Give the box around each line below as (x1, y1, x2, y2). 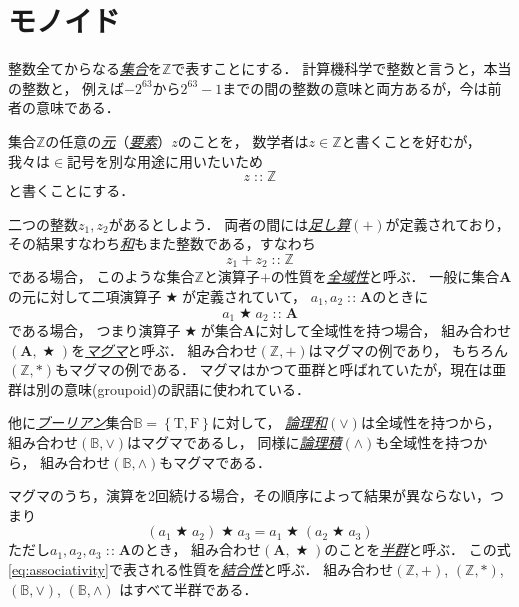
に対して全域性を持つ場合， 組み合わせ (255, 319, 512, 340)
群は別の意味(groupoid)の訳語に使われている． (8, 378, 310, 399)
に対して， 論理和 (211, 412, 328, 433)
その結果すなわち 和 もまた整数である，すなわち (8, 233, 316, 254)
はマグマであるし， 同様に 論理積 (127, 431, 342, 452)
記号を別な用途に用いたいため (67, 150, 264, 171)
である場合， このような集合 (8, 266, 195, 287)
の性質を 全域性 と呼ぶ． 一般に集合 (270, 266, 500, 287)
